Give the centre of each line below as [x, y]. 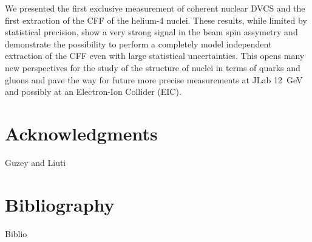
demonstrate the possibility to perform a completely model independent [138, 43]
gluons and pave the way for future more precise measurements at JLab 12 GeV [154, 79]
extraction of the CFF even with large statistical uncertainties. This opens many [155, 56]
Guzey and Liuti [36, 162]
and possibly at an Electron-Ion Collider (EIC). [93, 92]
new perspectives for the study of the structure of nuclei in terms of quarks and [153, 67]
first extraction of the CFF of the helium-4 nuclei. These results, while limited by [156, 20]
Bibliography [60, 204]
